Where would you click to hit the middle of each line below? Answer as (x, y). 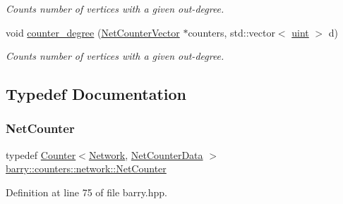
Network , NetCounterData (146, 154)
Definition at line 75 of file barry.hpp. (86, 192)
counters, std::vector (231, 32)
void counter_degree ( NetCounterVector (93, 32)
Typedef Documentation (96, 94)
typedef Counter (41, 154)
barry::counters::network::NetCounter (86, 168)
